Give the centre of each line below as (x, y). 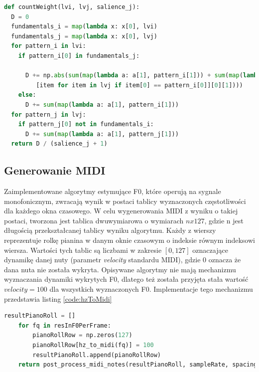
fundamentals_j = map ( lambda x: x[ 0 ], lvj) (84, 36)
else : (27, 95)
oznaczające (210, 250)
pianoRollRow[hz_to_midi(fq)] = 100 (93, 345)
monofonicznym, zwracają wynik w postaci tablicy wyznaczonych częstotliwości (125, 201)
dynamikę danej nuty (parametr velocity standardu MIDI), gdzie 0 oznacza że (123, 260)
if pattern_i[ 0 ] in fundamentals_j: (79, 56)
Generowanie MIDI (55, 170)
